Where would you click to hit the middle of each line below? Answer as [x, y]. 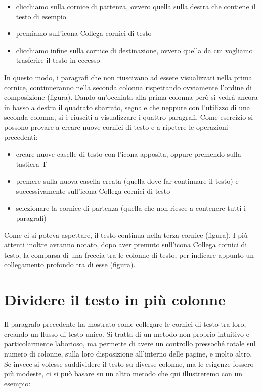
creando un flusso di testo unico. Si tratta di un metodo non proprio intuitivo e [127, 333]
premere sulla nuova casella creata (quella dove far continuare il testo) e [127, 181]
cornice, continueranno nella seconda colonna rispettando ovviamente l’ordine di [128, 87]
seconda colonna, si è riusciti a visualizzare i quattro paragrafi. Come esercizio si [129, 117]
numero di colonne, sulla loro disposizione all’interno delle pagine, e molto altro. [128, 353]
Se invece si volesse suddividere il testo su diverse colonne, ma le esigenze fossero [129, 363]
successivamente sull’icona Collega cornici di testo [93, 190]
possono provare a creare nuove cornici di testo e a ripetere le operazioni [116, 127]
